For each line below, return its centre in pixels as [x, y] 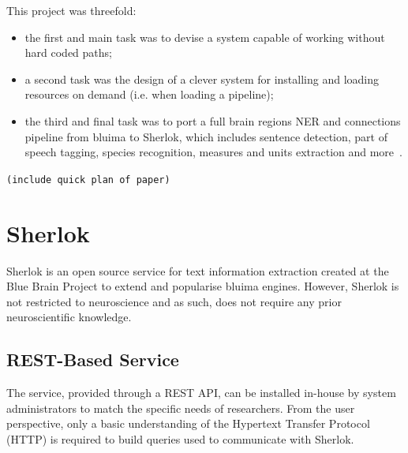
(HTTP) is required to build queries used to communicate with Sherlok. [180, 438]
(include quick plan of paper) [88, 180]
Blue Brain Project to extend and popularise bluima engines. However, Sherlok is [203, 286]
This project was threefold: [71, 10]
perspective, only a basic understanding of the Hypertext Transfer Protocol [188, 423]
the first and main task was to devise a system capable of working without [205, 37]
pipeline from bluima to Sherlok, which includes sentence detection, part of [206, 136]
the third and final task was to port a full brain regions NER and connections [213, 120]
